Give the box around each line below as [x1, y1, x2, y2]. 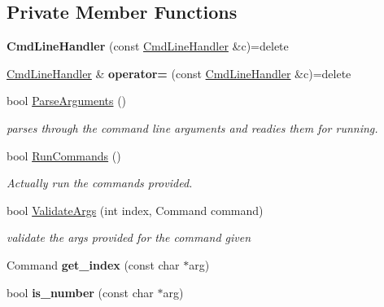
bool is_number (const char [7, 283, 154, 300]
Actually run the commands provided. [7, 174, 193, 191]
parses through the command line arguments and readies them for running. [7, 119, 378, 136]
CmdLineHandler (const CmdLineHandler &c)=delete [7, 37, 289, 55]
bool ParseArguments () [7, 92, 127, 109]
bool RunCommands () [7, 147, 121, 164]
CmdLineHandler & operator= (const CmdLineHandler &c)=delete [7, 64, 351, 81]
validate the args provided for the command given [7, 229, 251, 246]
